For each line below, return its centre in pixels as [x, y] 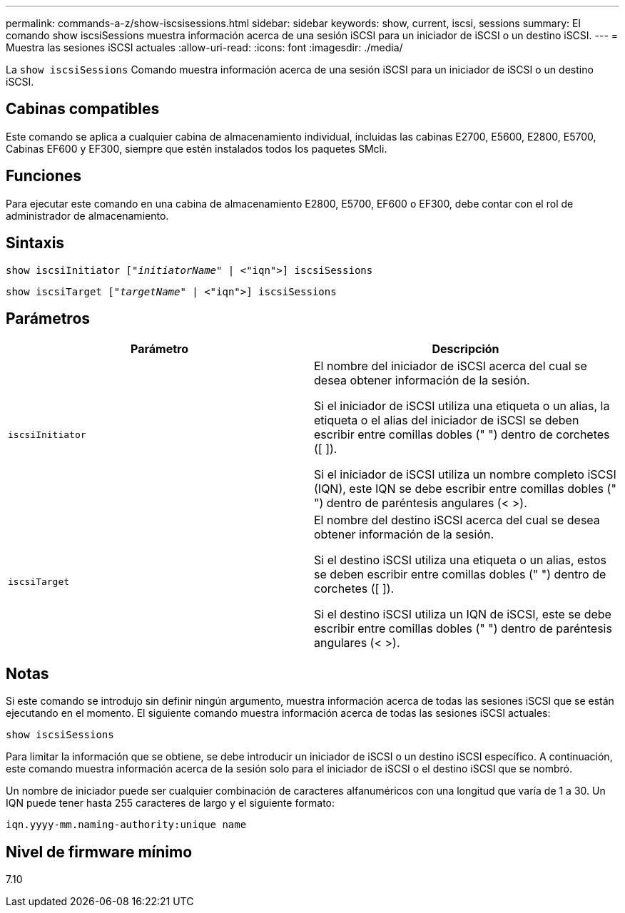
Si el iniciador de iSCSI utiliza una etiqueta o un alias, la [462, 406]
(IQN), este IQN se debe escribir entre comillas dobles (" [465, 489]
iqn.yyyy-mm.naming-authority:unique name [126, 825]
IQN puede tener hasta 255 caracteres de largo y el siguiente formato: [171, 803]
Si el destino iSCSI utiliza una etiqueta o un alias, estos [460, 560]
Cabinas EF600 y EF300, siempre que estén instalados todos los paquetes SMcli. [197, 148]
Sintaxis [35, 243]
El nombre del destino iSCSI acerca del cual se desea [457, 520]
